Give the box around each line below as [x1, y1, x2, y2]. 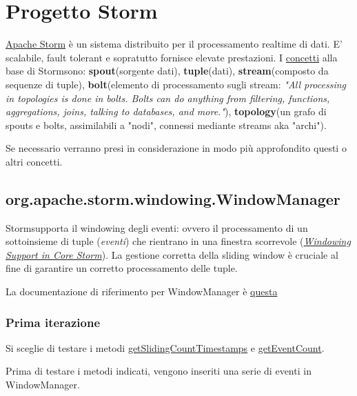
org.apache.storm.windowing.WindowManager [6, 188, 340, 209]
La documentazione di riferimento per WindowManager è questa [6, 284, 278, 299]
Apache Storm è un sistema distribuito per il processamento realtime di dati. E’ [6, 37, 343, 51]
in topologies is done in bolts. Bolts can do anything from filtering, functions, [6, 90, 330, 105]
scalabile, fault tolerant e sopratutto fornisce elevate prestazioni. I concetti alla [6, 50, 338, 64]
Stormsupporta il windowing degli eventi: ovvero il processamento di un [6, 220, 308, 235]
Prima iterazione [6, 313, 101, 330]
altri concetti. [6, 154, 63, 168]
